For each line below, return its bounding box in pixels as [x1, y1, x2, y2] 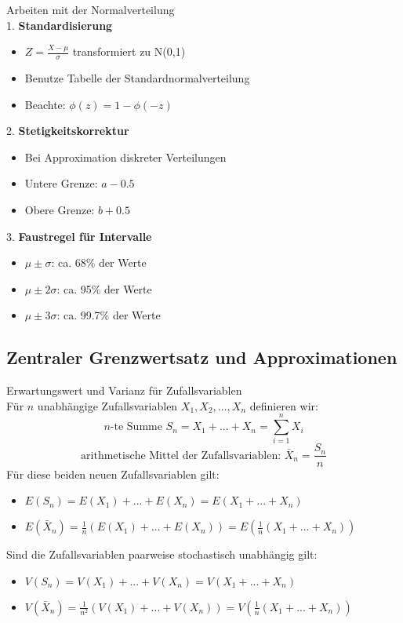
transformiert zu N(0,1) [72, 43, 186, 60]
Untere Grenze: [24, 175, 98, 191]
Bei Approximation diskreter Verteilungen [24, 148, 227, 165]
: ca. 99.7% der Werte [56, 307, 161, 323]
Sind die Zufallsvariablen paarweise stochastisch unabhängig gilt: [6, 546, 318, 563]
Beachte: [24, 96, 66, 112]
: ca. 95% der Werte [56, 280, 152, 297]
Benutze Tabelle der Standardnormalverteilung [24, 70, 250, 86]
